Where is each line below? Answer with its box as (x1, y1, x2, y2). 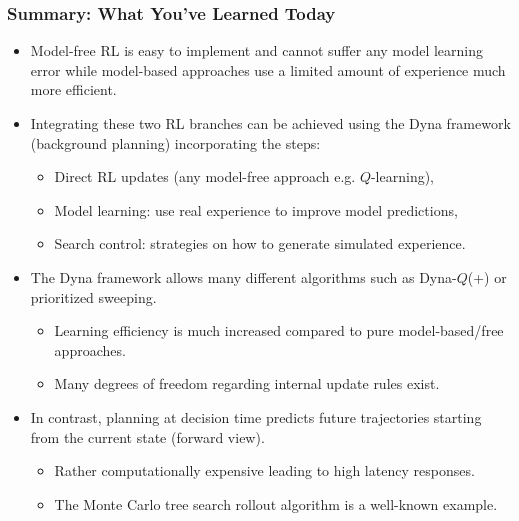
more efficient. (30, 79, 117, 100)
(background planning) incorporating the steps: (30, 132, 321, 153)
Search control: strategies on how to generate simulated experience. (54, 233, 466, 254)
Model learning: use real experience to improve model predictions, (54, 199, 458, 220)
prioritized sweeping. (30, 286, 157, 307)
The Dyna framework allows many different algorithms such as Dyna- (30, 266, 457, 287)
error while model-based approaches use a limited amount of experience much (30, 59, 506, 80)
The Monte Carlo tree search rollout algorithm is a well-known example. (54, 493, 498, 514)
